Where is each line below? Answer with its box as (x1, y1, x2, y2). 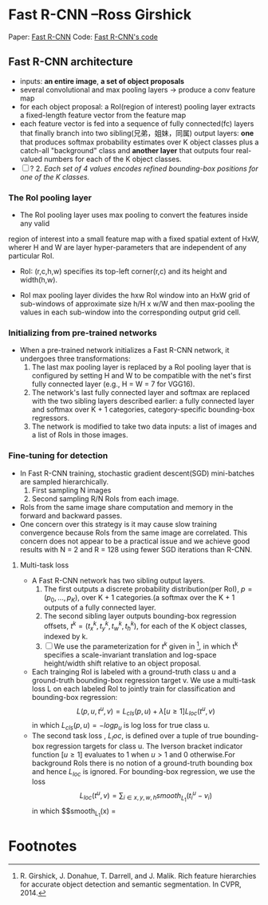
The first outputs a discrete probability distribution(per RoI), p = (43, 584, 253, 594)
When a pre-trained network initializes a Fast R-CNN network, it (19, 346, 230, 355)
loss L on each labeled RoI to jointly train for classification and (31, 684, 235, 694)
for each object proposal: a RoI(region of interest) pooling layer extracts (19, 101, 256, 111)
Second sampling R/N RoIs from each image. (31, 493, 179, 504)
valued (19, 154, 42, 164)
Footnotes (8, 837, 77, 856)
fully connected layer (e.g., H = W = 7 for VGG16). (31, 379, 195, 389)
